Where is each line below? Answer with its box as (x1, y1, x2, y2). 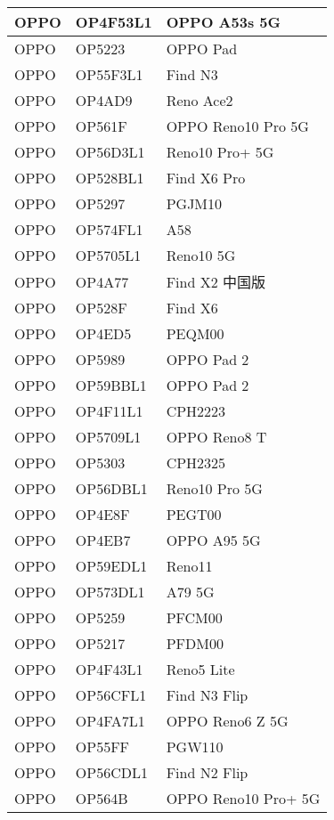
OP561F (75, 116, 127, 136)
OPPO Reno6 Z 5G (166, 710, 289, 731)
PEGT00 (166, 504, 222, 524)
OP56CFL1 (75, 685, 147, 705)
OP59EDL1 (75, 556, 148, 576)
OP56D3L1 (75, 142, 145, 162)
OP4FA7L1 (75, 710, 145, 731)
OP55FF (75, 736, 130, 757)
